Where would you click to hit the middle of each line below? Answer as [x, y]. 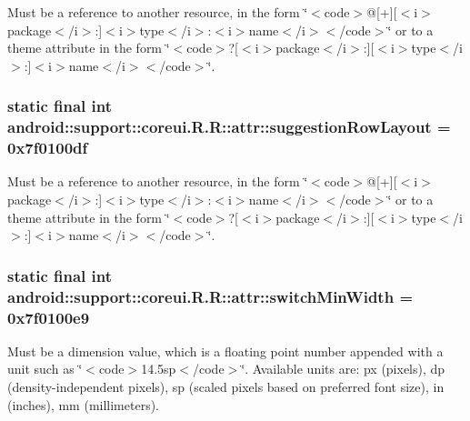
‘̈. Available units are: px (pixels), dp [343, 369]
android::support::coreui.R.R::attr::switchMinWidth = [210, 296]
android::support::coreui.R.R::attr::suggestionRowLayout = [229, 127]
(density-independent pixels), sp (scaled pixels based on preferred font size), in [226, 387]
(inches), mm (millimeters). [84, 404]
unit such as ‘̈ [45, 369]
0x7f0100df [48, 148]
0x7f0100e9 [49, 317]
